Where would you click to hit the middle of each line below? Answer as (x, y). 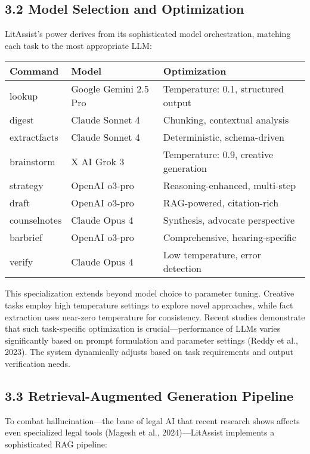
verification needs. (38, 363)
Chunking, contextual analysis (226, 120)
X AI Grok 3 (98, 161)
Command (34, 71)
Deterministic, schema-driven (224, 137)
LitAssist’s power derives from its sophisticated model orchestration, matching (148, 34)
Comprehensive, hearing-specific (230, 237)
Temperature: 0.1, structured (223, 89)
